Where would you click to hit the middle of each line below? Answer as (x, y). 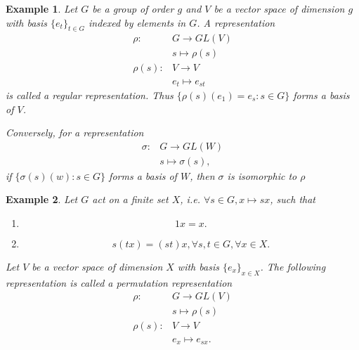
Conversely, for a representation (75, 132)
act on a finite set (130, 199)
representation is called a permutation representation (119, 282)
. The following (293, 266)
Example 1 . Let (42, 8)
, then (202, 175)
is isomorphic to (262, 175)
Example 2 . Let (42, 199)
